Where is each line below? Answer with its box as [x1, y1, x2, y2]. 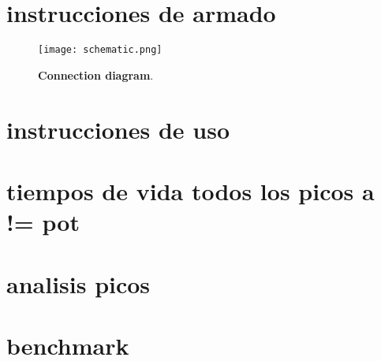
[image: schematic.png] [38, 44, 162, 56]
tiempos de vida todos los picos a [6, 174, 375, 207]
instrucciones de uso [6, 113, 230, 145]
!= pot [6, 206, 80, 238]
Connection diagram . [38, 66, 154, 83]
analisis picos [6, 267, 151, 300]
